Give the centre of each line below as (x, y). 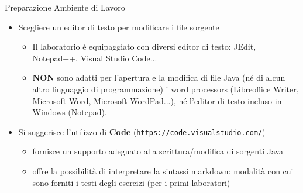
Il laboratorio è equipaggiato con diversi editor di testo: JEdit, (144, 46)
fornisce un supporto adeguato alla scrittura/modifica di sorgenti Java (158, 151)
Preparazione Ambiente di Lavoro (65, 7)
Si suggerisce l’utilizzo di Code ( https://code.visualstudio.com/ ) (142, 131)
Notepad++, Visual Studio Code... (95, 58)
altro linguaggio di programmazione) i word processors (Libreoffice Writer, (166, 89)
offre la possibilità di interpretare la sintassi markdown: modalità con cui (163, 171)
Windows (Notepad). (70, 112)
